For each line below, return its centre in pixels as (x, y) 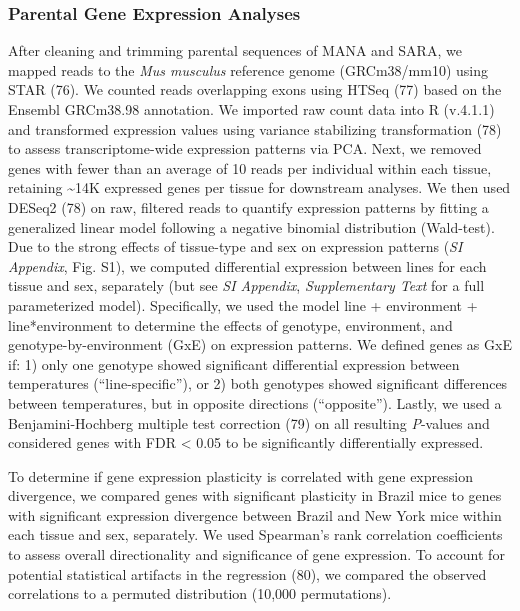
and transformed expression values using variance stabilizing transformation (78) (255, 128)
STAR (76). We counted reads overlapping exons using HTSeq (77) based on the (255, 89)
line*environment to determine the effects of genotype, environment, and (230, 324)
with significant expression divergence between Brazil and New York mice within (255, 514)
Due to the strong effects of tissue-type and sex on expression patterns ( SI (235, 246)
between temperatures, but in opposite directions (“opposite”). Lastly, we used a (255, 402)
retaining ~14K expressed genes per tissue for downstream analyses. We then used (259, 187)
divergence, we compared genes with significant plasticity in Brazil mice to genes (255, 495)
